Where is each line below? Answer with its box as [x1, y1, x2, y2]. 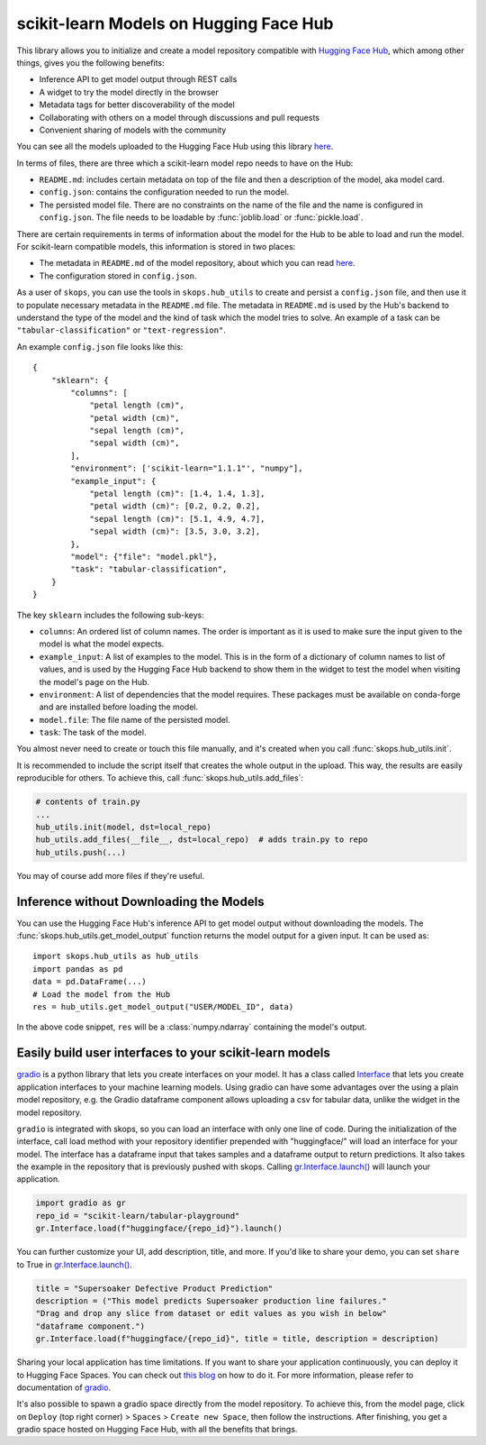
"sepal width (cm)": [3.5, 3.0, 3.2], [89, 526, 261, 536]
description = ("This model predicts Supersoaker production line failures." [35, 1295, 387, 1306]
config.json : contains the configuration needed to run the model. [39, 187, 290, 197]
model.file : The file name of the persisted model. [39, 714, 230, 725]
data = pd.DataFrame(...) [32, 976, 148, 987]
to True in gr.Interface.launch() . [16, 1258, 132, 1270]
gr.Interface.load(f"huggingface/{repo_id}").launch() [35, 1223, 283, 1234]
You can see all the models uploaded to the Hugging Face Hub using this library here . [16, 141, 334, 152]
